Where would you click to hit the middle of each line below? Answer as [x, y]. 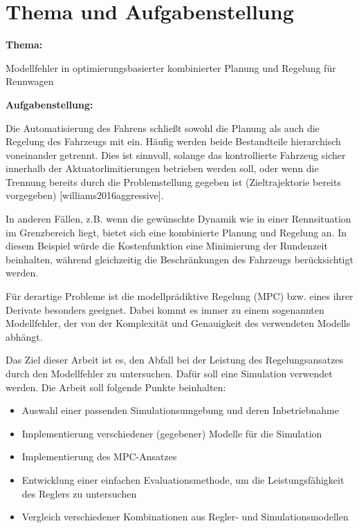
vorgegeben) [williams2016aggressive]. [85, 195]
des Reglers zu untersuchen [79, 493]
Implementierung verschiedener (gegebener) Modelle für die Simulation [172, 433]
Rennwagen [30, 81]
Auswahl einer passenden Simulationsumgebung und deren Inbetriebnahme [180, 410]
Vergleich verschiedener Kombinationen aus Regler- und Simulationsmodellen [185, 517]
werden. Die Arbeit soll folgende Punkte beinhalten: [116, 387]
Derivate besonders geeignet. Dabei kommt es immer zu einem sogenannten [165, 309]
